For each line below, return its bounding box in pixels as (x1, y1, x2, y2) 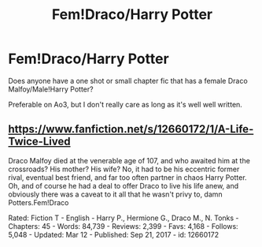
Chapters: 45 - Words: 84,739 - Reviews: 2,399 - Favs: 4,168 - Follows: (8, 221, 238, 230)
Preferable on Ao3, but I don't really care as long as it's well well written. (8, 99, 242, 109)
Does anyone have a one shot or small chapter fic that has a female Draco (8, 76, 248, 85)
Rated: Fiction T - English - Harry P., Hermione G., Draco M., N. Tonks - (8, 213, 239, 223)
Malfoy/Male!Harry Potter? (8, 84, 94, 94)
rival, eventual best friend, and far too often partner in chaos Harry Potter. (8, 172, 247, 182)
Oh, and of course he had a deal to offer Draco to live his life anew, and (8, 181, 238, 190)
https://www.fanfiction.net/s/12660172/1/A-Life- (8, 122, 254, 136)
